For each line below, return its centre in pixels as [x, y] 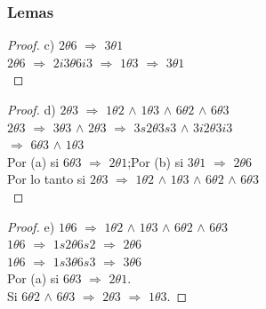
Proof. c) [31, 45]
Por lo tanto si [47, 179]
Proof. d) [32, 109]
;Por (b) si [156, 161]
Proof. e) [31, 226]
